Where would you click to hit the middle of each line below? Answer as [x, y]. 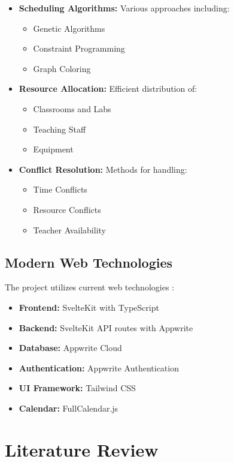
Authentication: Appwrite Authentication [99, 367]
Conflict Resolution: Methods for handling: [103, 169]
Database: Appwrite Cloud [70, 348]
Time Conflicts [60, 189]
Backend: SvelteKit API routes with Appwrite [106, 327]
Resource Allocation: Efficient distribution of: [108, 88]
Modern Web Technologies [89, 262]
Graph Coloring [62, 68]
